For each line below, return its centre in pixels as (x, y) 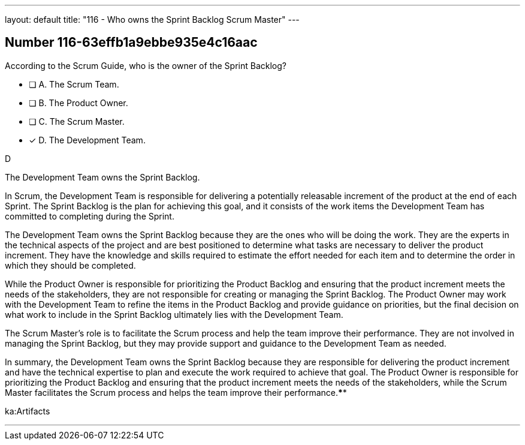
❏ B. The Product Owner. (79, 103)
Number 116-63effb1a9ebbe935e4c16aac (131, 43)
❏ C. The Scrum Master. (77, 121)
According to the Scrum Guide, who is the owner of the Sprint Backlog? (146, 65)
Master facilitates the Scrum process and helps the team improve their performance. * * (176, 392)
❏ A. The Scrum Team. (74, 84)
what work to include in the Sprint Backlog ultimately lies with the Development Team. (174, 314)
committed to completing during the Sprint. (90, 216)
